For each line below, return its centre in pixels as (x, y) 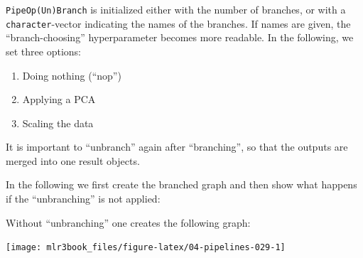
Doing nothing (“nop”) (72, 75)
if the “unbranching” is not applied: (83, 199)
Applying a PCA (59, 99)
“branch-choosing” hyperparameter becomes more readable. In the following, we (180, 37)
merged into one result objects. (73, 160)
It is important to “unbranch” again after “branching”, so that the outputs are (177, 147)
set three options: (43, 51)
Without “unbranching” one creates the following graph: (128, 222)
